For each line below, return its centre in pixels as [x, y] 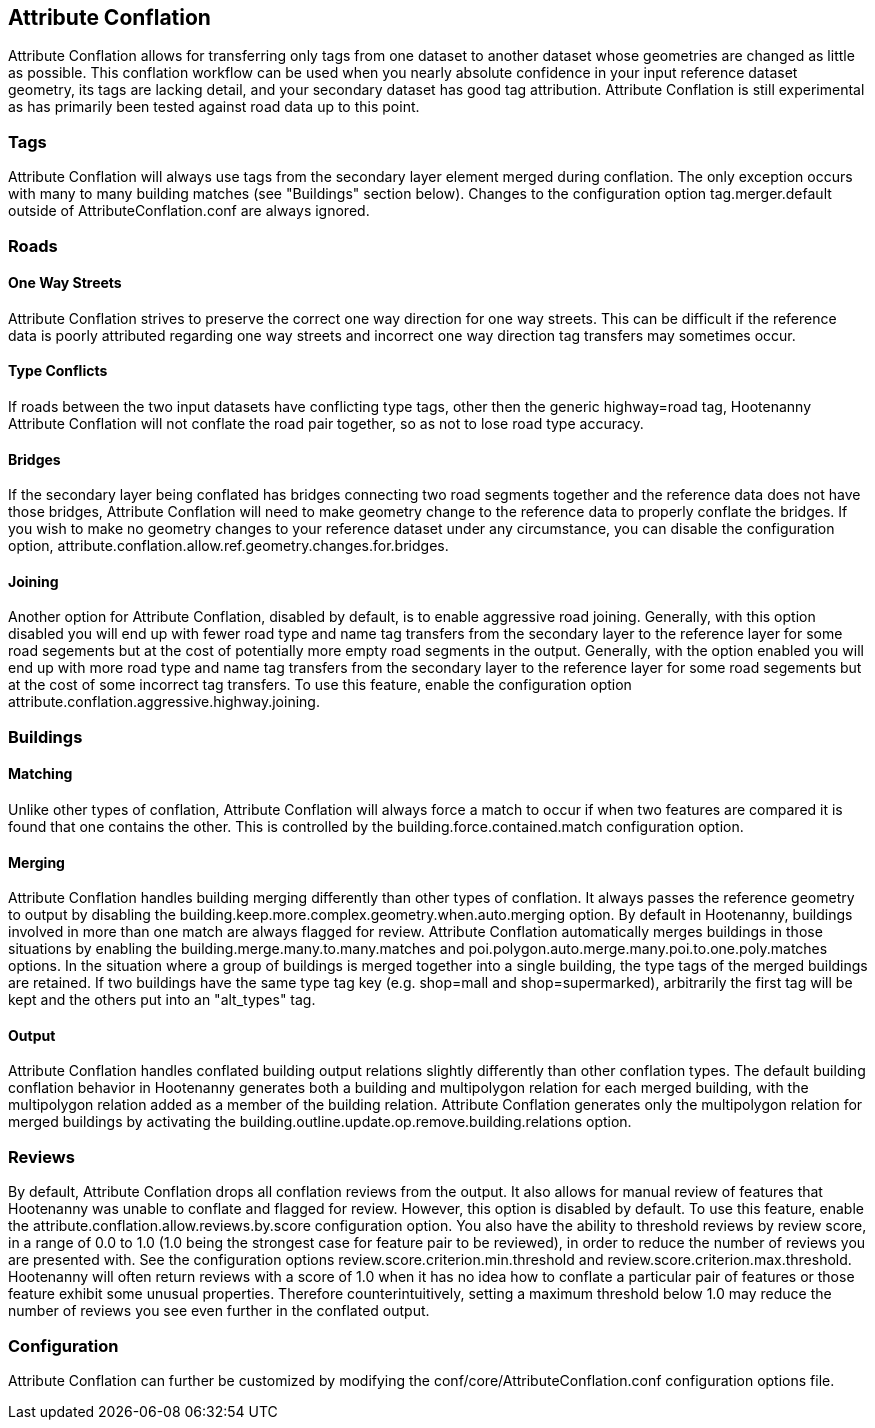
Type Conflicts [58, 371]
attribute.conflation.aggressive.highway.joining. [164, 702]
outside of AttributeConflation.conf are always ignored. [189, 211]
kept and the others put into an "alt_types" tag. [162, 1000]
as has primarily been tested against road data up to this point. [214, 107]
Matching [40, 774]
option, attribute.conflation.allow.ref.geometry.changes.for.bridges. [228, 546]
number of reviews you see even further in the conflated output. [219, 1311]
